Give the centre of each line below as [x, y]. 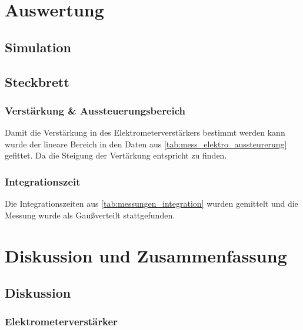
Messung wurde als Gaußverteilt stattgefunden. [90, 215]
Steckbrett [37, 81]
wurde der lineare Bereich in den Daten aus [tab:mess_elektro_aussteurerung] [146, 144]
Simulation [38, 47]
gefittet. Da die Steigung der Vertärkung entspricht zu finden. [116, 155]
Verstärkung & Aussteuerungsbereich [95, 110]
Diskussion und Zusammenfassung [146, 255]
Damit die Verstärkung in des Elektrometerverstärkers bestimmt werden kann [145, 132]
